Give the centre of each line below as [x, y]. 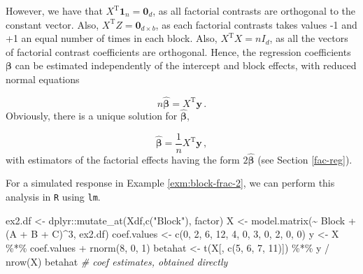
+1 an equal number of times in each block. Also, [112, 38]
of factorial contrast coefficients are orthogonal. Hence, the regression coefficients [178, 51]
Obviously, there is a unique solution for [92, 115]
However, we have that [54, 10]
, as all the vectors [309, 38]
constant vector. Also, [52, 24]
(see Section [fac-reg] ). [305, 159]
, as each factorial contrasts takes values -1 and [256, 24]
